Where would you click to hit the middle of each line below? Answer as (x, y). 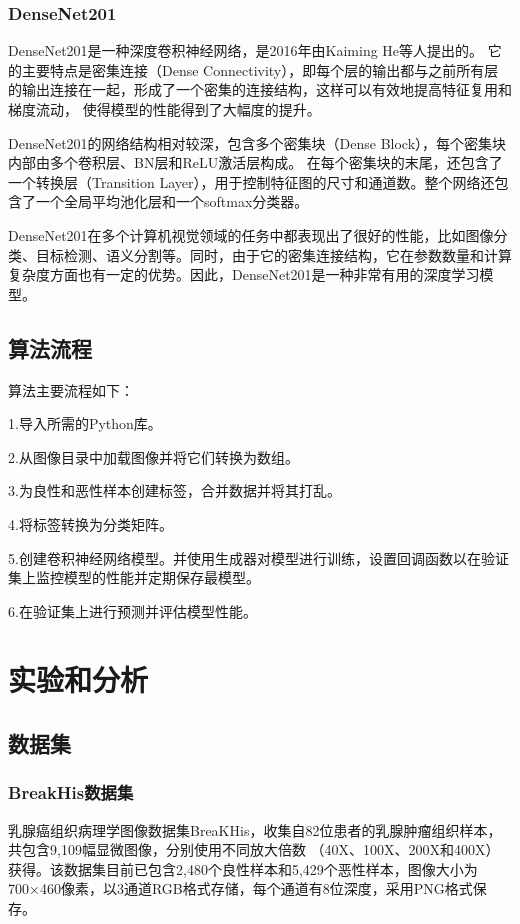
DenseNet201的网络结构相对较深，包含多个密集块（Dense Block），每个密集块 (257, 142)
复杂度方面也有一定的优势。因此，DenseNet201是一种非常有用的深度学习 (244, 274)
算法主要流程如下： (71, 389)
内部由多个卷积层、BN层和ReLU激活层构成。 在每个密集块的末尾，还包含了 (255, 162)
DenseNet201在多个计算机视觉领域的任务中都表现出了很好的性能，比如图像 (251, 234)
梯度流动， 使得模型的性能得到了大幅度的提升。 (164, 109)
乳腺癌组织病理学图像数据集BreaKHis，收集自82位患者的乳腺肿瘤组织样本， (255, 829)
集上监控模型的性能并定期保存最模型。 (134, 577)
